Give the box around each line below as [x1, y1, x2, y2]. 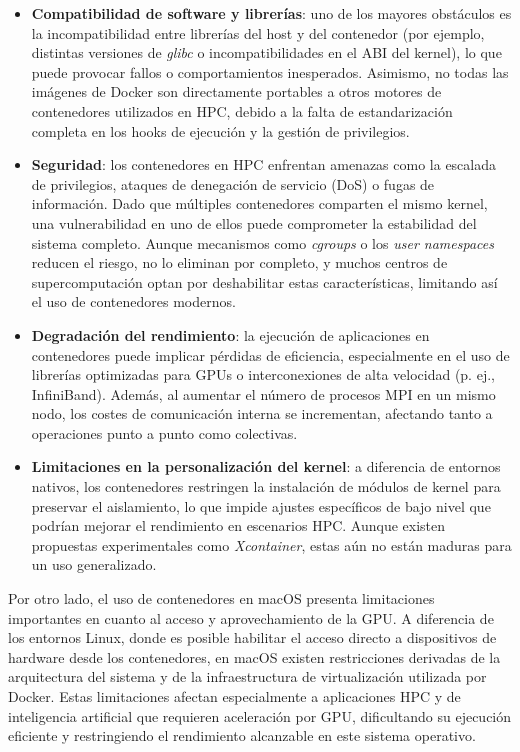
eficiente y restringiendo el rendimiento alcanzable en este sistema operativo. [8, 725, 476, 746]
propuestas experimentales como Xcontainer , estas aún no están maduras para [31, 534, 512, 555]
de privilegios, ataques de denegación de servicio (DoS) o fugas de [31, 173, 435, 194]
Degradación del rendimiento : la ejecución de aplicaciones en [31, 324, 430, 345]
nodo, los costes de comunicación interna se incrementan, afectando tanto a [31, 403, 493, 424]
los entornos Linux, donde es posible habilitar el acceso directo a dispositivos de [8, 627, 497, 648]
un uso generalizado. [31, 554, 157, 575]
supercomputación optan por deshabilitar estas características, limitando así [31, 271, 498, 292]
